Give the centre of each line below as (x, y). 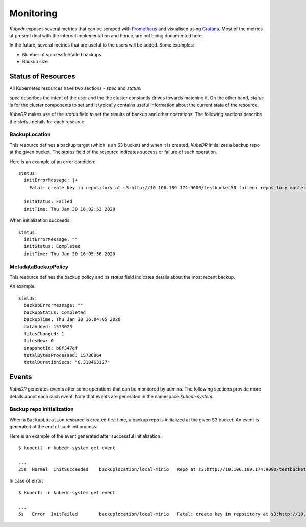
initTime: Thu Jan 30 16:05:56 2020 (70, 254)
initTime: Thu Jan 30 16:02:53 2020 (70, 209)
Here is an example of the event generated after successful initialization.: (86, 436)
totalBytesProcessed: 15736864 (63, 355)
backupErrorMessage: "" (54, 305)
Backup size (35, 62)
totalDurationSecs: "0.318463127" (67, 362)
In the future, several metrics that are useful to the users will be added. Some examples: (102, 45)
